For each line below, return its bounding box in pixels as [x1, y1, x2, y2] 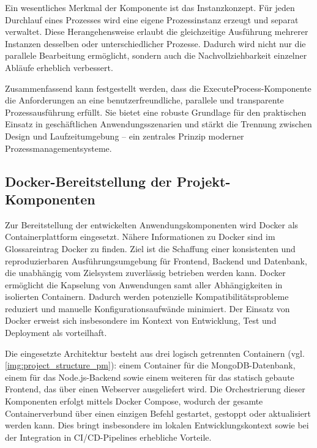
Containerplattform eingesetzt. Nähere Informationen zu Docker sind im [5, 230, 275, 243]
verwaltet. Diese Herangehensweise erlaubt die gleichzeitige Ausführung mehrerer [5, 25, 308, 38]
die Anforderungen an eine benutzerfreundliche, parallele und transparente [5, 94, 284, 106]
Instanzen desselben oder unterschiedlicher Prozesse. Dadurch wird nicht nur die [5, 37, 306, 50]
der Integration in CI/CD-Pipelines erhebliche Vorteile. [5, 430, 212, 443]
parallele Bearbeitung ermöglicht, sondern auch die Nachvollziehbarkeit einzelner [5, 49, 307, 62]
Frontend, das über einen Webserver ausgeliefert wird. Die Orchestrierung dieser [5, 383, 305, 395]
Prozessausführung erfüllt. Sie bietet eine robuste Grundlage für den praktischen [5, 105, 307, 118]
